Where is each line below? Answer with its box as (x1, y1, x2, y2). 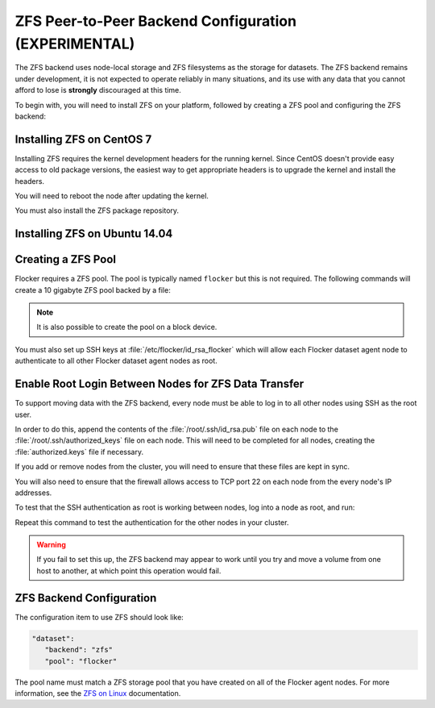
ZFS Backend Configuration (14, 591, 157, 605)
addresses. (14, 488, 52, 498)
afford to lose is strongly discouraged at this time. (14, 85, 181, 95)
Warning (36, 540, 66, 550)
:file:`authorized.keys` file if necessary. (14, 447, 144, 456)
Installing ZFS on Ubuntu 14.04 (14, 227, 173, 241)
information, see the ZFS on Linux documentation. (14, 688, 181, 698)
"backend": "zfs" (44, 645, 113, 655)
